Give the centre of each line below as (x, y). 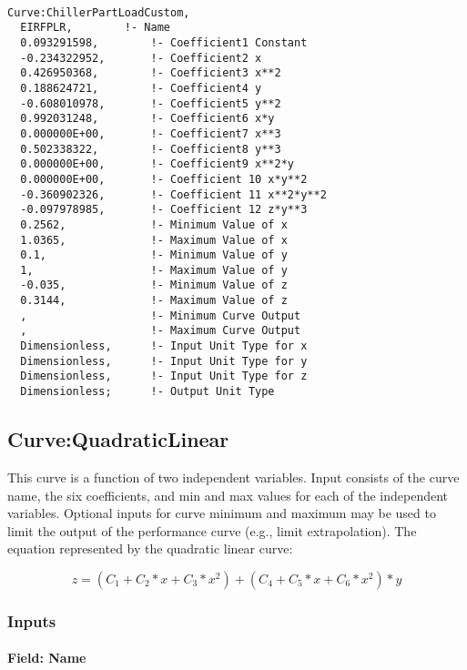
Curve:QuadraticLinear (118, 439)
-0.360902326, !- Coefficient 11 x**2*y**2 (173, 194)
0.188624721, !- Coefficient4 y (141, 88)
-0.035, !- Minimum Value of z (154, 285)
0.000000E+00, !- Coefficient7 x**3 (151, 133)
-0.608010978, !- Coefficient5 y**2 (151, 103)
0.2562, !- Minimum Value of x (154, 224)
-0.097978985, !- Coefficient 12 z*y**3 (164, 210)
